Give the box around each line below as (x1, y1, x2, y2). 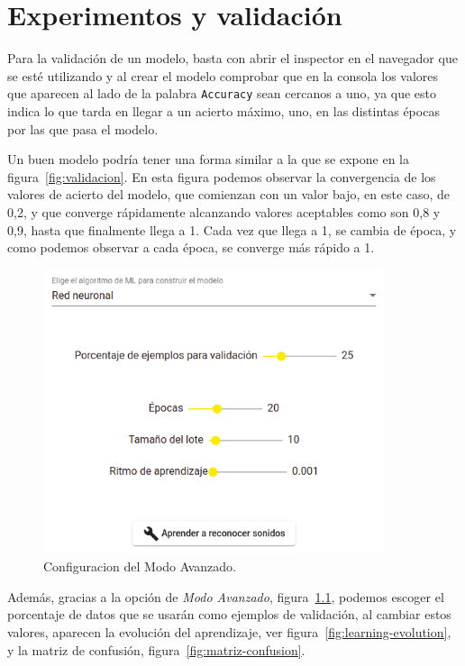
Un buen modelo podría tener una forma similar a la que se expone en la (7, 150, 409, 169)
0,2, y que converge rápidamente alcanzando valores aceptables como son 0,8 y (7, 202, 441, 221)
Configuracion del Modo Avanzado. (43, 557, 236, 576)
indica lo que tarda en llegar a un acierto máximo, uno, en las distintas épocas (7, 101, 440, 120)
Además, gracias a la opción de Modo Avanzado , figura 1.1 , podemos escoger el (7, 587, 444, 606)
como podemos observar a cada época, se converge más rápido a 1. (7, 238, 375, 257)
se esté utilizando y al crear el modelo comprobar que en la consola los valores (7, 66, 439, 85)
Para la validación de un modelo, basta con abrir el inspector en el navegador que (7, 49, 458, 68)
